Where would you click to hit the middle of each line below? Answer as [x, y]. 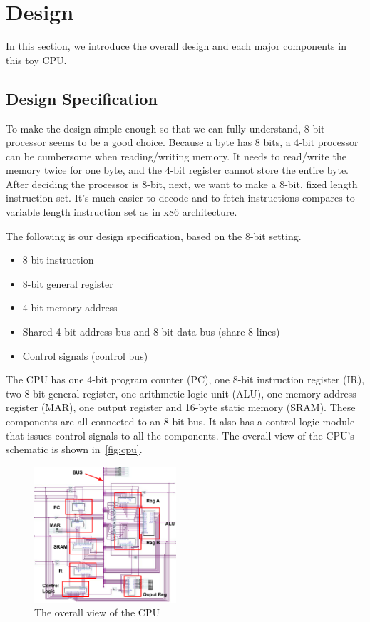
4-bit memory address [70, 307]
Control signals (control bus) [85, 355]
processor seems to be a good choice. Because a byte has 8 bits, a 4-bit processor [182, 142]
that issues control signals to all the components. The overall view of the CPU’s [180, 435]
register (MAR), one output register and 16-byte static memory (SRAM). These [181, 407]
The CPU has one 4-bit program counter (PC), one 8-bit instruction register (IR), [185, 379]
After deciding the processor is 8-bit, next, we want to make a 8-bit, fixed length [182, 183]
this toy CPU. [36, 59]
